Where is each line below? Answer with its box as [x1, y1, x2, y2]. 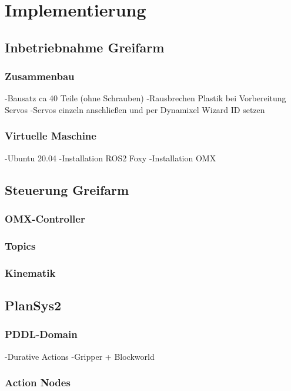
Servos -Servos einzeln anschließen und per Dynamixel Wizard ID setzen [5, 103, 265, 115]
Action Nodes [5, 375, 71, 390]
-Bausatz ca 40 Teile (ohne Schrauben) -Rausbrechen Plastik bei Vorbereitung [5, 92, 286, 104]
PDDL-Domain [5, 327, 78, 342]
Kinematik [5, 265, 56, 280]
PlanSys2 [5, 296, 62, 314]
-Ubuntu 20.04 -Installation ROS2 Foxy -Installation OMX [5, 151, 216, 164]
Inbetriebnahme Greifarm [5, 38, 165, 56]
